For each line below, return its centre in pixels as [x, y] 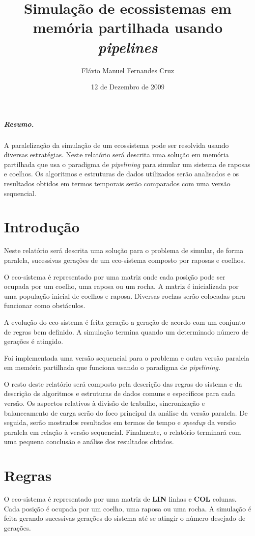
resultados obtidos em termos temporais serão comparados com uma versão [117, 183]
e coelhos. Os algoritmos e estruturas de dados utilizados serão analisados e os [122, 174]
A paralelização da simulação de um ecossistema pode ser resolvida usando [116, 145]
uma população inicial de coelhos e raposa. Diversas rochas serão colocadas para [125, 296]
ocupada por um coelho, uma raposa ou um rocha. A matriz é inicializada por [121, 286]
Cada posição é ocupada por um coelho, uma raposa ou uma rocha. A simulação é [128, 508]
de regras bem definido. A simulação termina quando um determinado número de [126, 331]
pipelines [128, 47]
